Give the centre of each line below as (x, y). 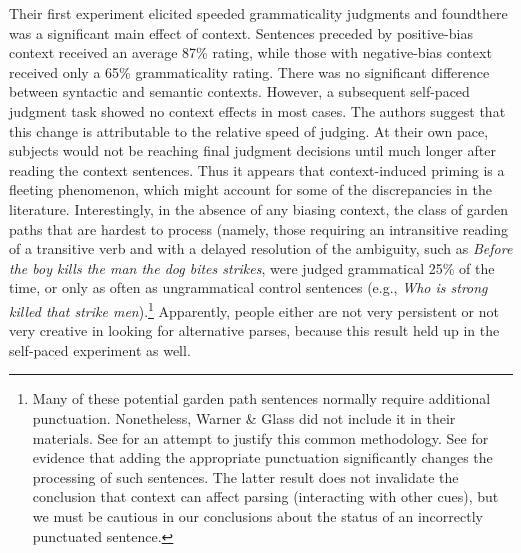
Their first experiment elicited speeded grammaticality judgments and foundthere (258, 13)
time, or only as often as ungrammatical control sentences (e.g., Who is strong (248, 287)
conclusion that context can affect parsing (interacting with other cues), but (265, 496)
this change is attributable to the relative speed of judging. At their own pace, (249, 130)
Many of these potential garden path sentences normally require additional (261, 398)
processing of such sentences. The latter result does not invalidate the (245, 476)
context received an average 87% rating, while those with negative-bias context (250, 52)
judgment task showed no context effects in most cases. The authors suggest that (257, 110)
